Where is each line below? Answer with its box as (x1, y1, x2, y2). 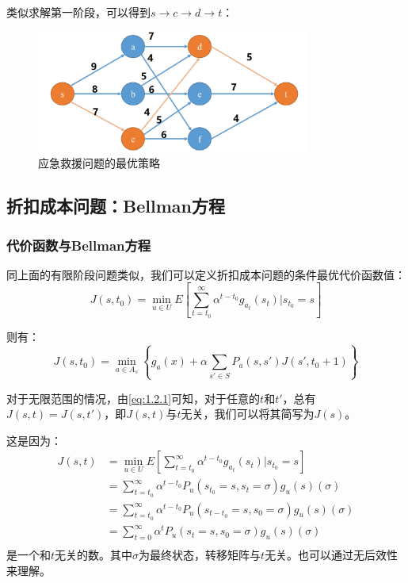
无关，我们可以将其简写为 (181, 405, 315, 422)
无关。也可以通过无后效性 (265, 547, 398, 563)
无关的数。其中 (55, 547, 133, 563)
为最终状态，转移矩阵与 (139, 547, 261, 563)
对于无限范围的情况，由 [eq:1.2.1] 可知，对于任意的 (6, 389, 261, 406)
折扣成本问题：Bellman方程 (6, 194, 225, 218)
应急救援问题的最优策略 (38, 155, 160, 171)
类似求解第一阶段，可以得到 (6, 4, 151, 20)
